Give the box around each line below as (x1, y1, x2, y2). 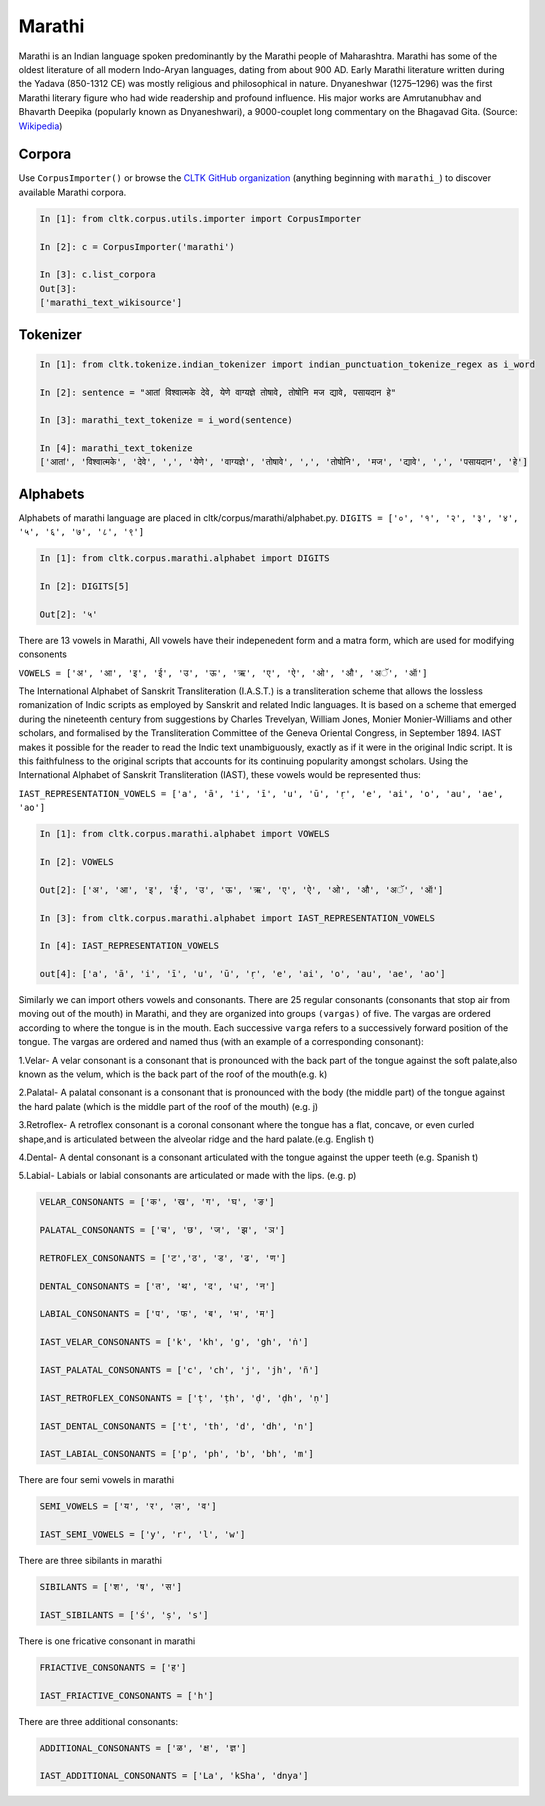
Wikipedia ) (18, 120, 63, 132)
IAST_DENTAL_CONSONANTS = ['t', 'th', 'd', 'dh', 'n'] (39, 1420, 314, 1432)
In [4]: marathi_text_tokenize (39, 443, 194, 454)
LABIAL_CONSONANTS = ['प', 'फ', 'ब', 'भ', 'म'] (39, 1308, 275, 1320)
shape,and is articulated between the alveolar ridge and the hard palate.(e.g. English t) (18, 1133, 375, 1145)
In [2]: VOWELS (39, 856, 114, 867)
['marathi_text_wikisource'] (39, 297, 183, 309)
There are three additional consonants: (18, 1715, 179, 1727)
